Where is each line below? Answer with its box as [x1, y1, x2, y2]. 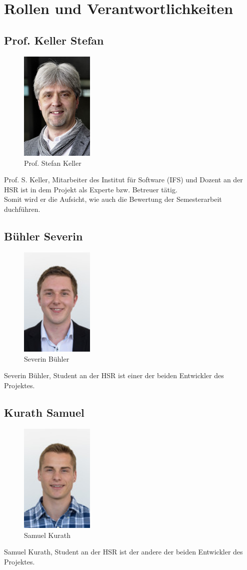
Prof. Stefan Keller [24, 157, 81, 168]
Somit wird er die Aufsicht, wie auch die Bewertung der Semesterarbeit [4, 194, 222, 204]
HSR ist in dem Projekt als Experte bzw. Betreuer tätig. [4, 184, 177, 194]
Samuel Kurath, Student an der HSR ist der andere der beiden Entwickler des [4, 546, 243, 557]
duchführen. [4, 203, 40, 214]
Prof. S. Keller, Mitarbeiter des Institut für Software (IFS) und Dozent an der [4, 174, 243, 185]
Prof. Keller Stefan [4, 32, 104, 48]
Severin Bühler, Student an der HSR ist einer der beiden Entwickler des [4, 370, 224, 381]
